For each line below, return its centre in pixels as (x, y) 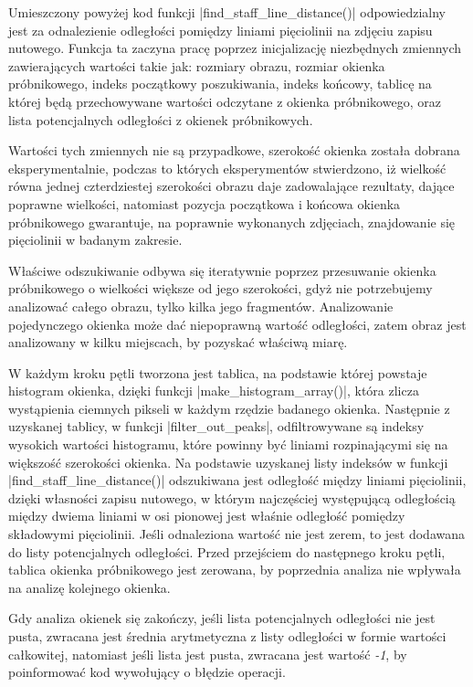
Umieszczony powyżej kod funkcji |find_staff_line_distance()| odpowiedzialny (227, 12)
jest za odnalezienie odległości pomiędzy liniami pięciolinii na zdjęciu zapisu (221, 30)
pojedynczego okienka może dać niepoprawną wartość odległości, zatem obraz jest (237, 324)
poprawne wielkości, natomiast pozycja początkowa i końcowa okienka (205, 203)
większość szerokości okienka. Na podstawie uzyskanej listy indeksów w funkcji (228, 462)
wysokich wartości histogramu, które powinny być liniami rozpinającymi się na (228, 444)
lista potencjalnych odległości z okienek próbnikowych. (161, 119)
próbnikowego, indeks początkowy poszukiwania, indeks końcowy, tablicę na (220, 84)
